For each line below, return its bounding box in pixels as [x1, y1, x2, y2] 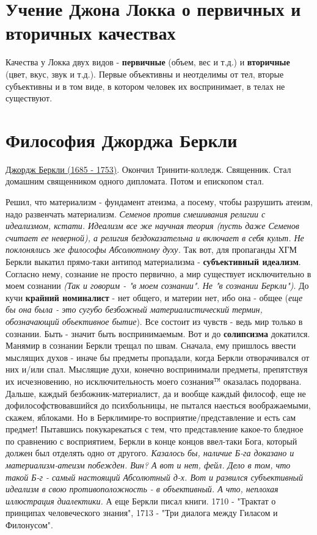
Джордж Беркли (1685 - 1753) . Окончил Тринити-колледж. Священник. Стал [5, 162, 291, 175]
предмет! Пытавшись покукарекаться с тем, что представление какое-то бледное [5, 423, 304, 435]
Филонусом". [5, 519, 53, 531]
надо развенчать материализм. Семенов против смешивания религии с [5, 207, 266, 220]
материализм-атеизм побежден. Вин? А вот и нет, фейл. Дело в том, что [5, 459, 291, 471]
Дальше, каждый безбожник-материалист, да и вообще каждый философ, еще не [5, 387, 306, 399]
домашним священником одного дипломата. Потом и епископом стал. [5, 175, 264, 187]
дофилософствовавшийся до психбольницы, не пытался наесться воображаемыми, [5, 399, 311, 412]
